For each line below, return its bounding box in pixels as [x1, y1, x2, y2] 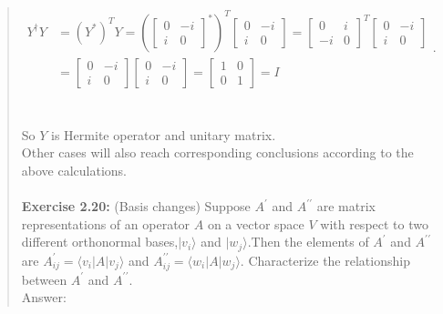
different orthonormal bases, [21, 232, 179, 251]
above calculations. [21, 160, 127, 179]
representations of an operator [21, 214, 191, 233]
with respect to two [320, 214, 428, 233]
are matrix [316, 197, 376, 216]
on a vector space [207, 214, 304, 233]
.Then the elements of [247, 232, 369, 251]
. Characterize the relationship [240, 250, 410, 269]
